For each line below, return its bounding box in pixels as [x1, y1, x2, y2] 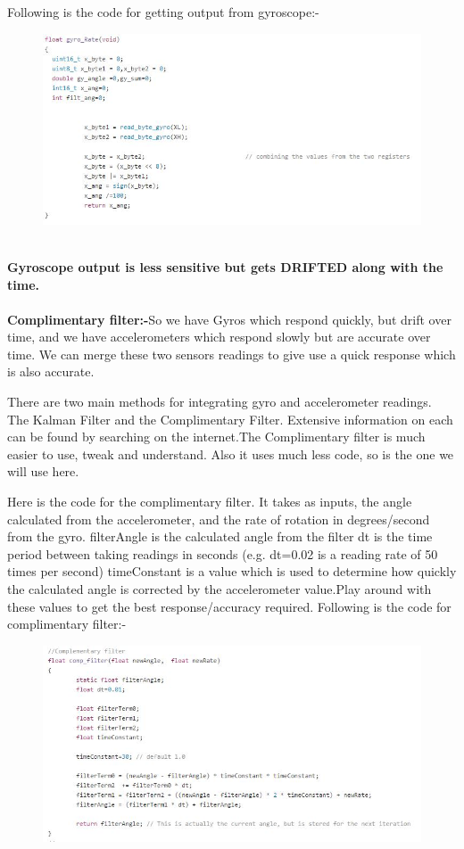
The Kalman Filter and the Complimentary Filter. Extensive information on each [7, 409, 453, 428]
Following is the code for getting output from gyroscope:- [7, 3, 319, 21]
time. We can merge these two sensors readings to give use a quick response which [7, 344, 456, 363]
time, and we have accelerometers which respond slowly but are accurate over [7, 327, 431, 346]
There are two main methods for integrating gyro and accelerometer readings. [7, 392, 432, 411]
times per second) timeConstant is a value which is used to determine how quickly [7, 562, 457, 581]
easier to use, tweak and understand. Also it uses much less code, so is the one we [7, 444, 454, 463]
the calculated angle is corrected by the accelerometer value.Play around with [7, 580, 432, 598]
